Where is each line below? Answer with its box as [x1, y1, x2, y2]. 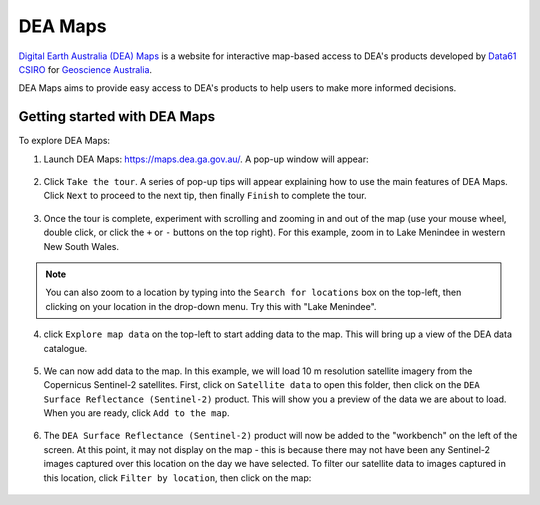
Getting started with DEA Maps [18, 108, 216, 125]
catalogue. [43, 342, 88, 354]
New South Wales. [43, 240, 120, 252]
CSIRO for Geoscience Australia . [18, 63, 153, 75]
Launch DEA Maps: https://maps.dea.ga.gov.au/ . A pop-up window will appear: [43, 153, 369, 165]
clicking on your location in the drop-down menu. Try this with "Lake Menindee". [45, 300, 377, 312]
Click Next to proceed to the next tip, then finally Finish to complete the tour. [43, 190, 367, 202]
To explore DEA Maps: [18, 135, 110, 147]
